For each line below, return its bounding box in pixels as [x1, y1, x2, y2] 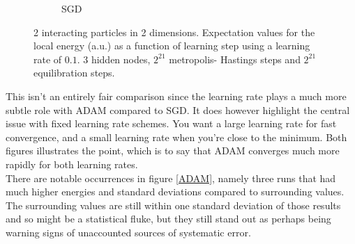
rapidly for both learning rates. [6, 156, 138, 171]
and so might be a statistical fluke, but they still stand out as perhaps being [6, 211, 331, 226]
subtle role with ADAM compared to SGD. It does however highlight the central [6, 102, 350, 117]
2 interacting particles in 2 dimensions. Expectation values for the [33, 24, 315, 39]
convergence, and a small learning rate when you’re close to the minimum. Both [6, 129, 347, 144]
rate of [33, 51, 62, 66]
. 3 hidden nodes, [77, 51, 151, 66]
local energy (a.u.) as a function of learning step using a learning [33, 38, 310, 53]
